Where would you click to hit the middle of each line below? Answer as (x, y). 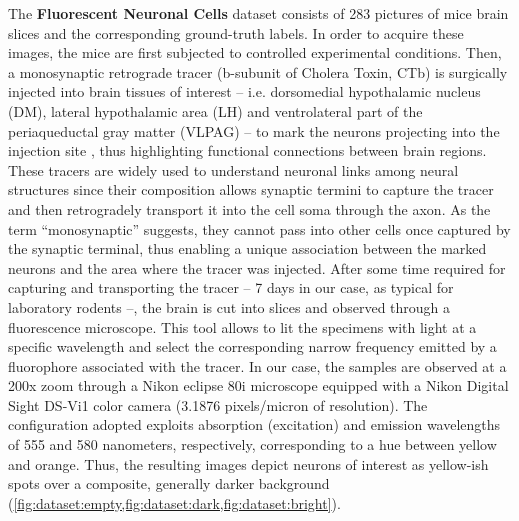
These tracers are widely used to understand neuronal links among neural (233, 169)
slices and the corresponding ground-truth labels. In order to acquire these (236, 32)
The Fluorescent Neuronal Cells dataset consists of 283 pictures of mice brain (258, 13)
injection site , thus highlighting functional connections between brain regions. (247, 150)
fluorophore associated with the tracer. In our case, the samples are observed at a (257, 365)
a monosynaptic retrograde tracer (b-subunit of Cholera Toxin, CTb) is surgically (258, 71)
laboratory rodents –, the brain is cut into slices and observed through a (229, 306)
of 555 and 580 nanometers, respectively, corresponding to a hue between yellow (252, 444)
